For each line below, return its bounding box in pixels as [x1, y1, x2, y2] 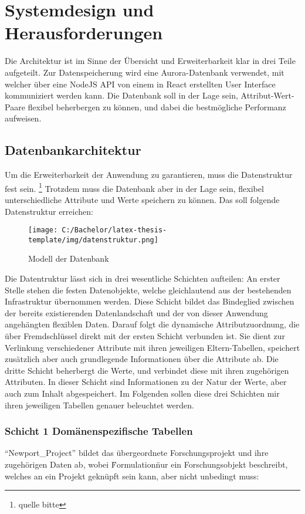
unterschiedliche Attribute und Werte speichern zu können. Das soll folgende [5, 193, 280, 205]
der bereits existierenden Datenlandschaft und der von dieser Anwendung [5, 306, 268, 319]
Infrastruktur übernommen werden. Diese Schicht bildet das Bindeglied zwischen [5, 295, 294, 307]
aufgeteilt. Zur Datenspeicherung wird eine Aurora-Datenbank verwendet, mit [5, 66, 284, 78]
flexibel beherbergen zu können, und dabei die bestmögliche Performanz [28, 100, 286, 113]
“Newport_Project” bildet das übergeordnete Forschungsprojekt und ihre [5, 447, 269, 459]
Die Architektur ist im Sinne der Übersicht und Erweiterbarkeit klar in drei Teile [5, 55, 296, 67]
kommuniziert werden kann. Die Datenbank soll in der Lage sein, [5, 89, 238, 102]
